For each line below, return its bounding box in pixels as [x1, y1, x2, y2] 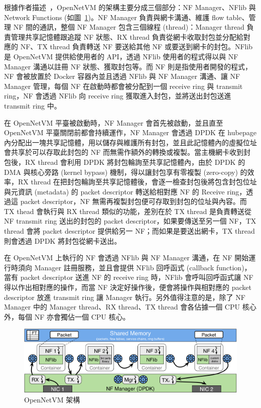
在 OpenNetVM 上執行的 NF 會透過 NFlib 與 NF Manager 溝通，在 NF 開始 [4, 252, 249, 263]
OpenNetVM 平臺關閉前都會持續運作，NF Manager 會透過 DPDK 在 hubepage [4, 127, 256, 138]
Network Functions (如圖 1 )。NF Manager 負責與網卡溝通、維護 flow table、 [4, 12, 249, 22]
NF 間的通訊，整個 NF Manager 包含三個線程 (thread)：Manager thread [13, 22, 244, 32]
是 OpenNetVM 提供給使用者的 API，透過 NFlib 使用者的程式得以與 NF [4, 51, 238, 61]
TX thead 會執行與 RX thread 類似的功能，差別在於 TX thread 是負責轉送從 [4, 206, 251, 216]
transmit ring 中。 [4, 100, 61, 111]
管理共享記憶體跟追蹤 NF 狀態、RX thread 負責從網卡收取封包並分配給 [11, 31, 243, 42]
